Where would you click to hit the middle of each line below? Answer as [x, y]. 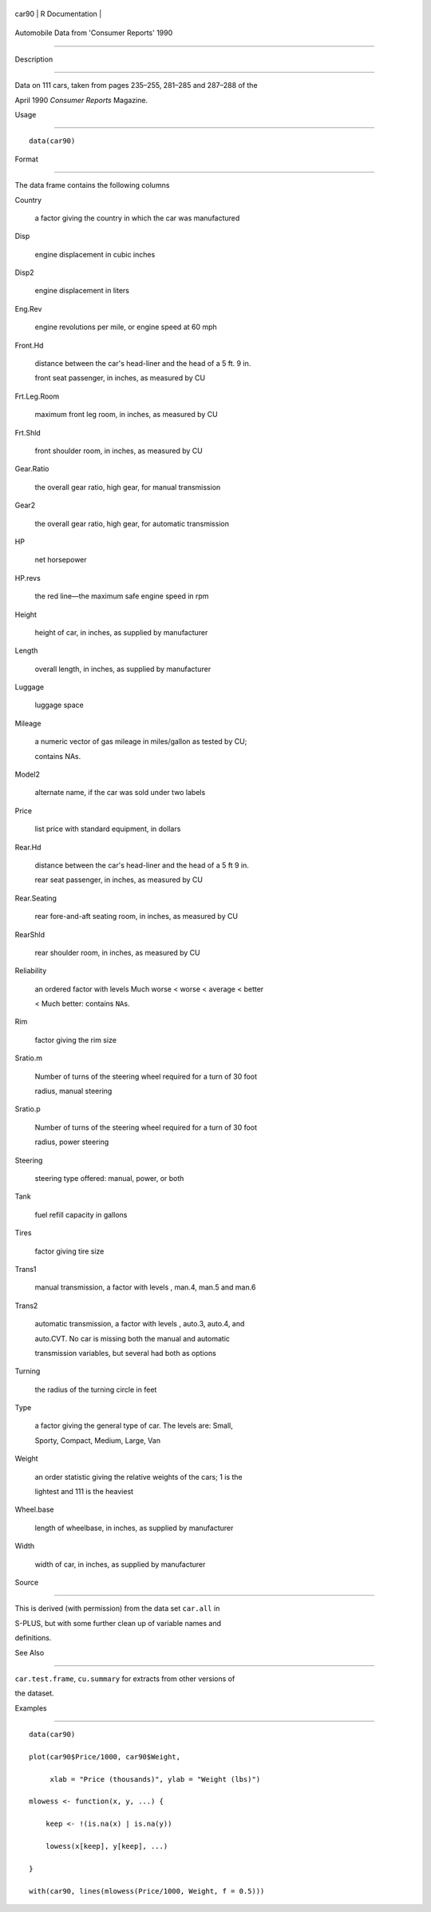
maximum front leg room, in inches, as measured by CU [127, 415]
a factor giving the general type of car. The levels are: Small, [134, 1425]
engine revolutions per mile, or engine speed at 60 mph [126, 327]
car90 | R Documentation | [58, 14]
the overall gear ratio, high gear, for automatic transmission [132, 523]
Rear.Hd [28, 847]
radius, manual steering [73, 1091]
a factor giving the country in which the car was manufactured [137, 218]
